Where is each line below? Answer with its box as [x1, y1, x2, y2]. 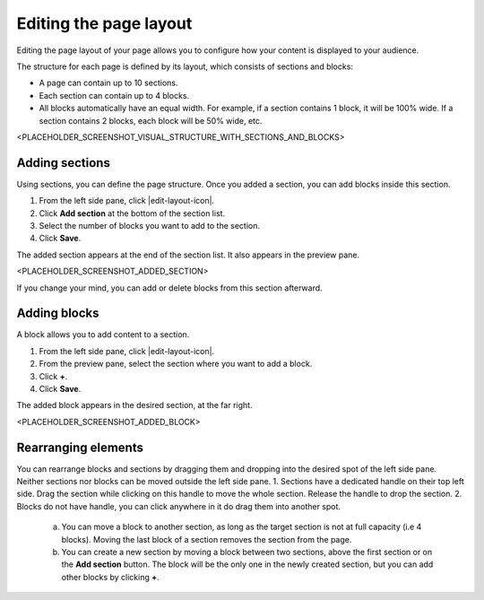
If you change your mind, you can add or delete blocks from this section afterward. [16, 283, 323, 293]
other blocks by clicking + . [61, 571, 160, 582]
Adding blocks [16, 306, 99, 321]
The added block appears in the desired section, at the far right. [16, 400, 253, 411]
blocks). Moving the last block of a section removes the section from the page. [61, 534, 352, 544]
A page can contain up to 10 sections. [39, 77, 178, 89]
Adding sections [16, 155, 111, 170]
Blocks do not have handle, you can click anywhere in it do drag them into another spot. [16, 500, 341, 511]
